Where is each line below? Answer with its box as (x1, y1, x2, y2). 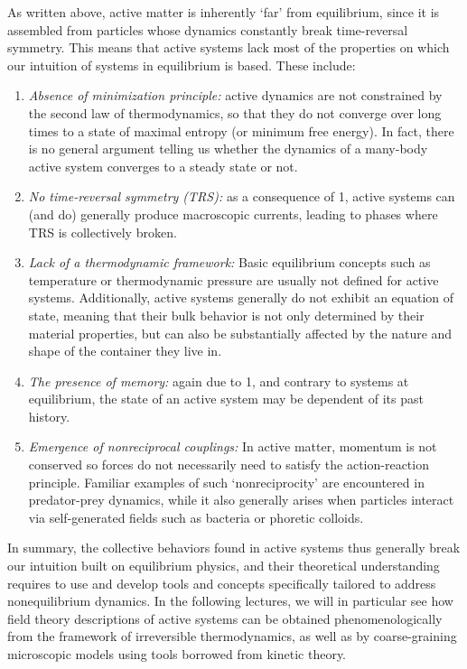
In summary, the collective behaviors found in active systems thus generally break (7, 538, 461, 557)
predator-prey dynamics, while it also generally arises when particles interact (28, 490, 454, 509)
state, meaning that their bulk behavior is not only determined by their (28, 305, 425, 324)
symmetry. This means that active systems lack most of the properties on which (7, 38, 450, 57)
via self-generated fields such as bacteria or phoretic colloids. (28, 507, 364, 526)
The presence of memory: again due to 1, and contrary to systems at (28, 371, 409, 390)
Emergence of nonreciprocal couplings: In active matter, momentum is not (28, 437, 437, 456)
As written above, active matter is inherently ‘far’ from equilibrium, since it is (7, 3, 440, 21)
